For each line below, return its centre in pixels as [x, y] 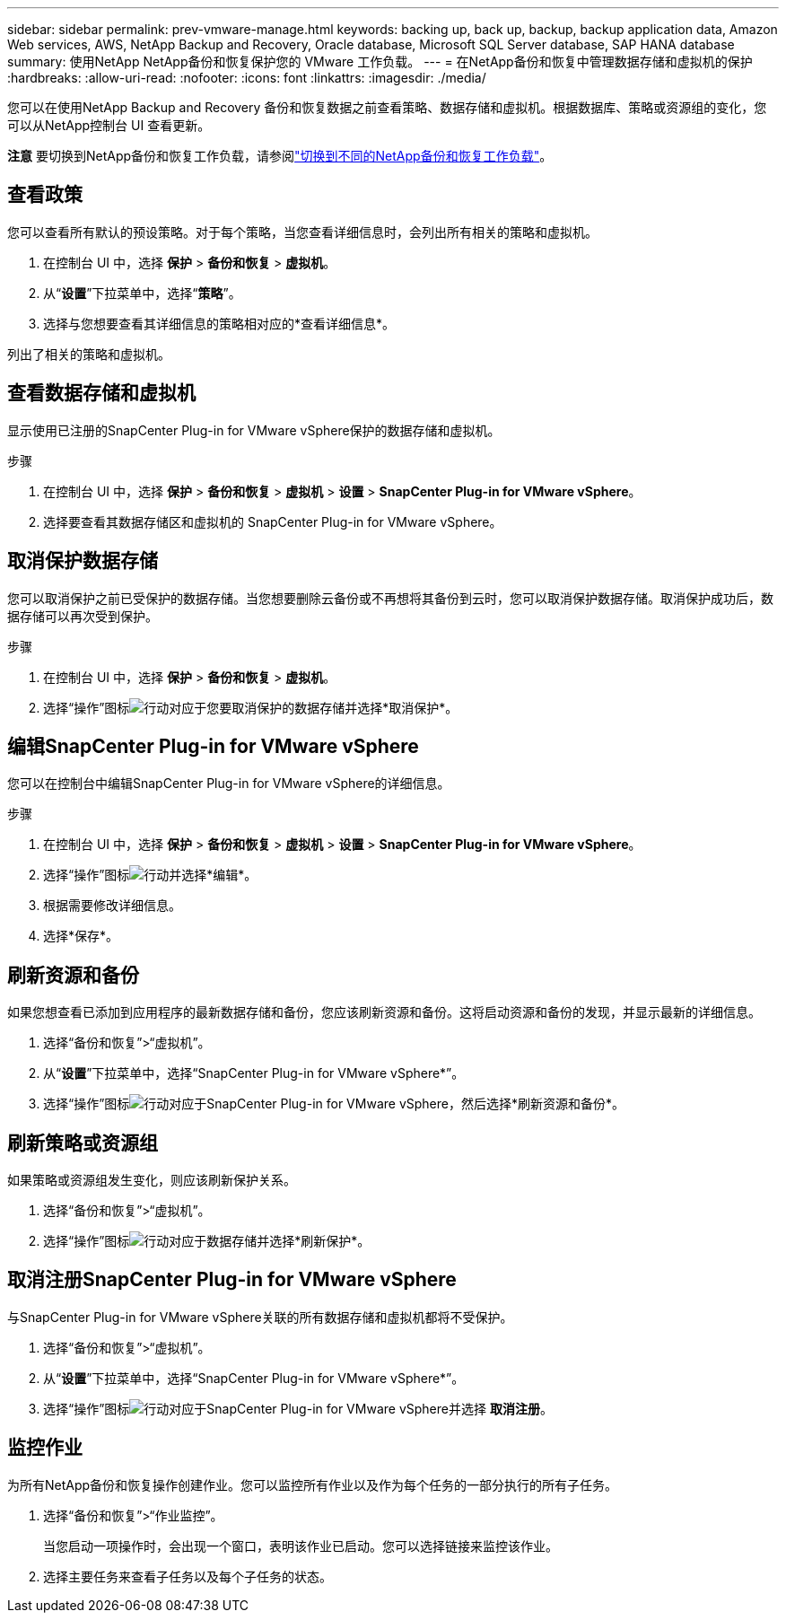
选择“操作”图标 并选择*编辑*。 [150, 875]
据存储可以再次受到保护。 [83, 616]
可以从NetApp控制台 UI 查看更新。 [109, 125]
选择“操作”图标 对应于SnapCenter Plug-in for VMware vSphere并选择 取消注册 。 [298, 1408]
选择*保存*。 [81, 936]
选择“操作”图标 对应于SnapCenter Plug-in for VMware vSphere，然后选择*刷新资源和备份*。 [334, 1104]
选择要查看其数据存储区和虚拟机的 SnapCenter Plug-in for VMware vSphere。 [273, 521]
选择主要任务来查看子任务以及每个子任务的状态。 [188, 1576]
